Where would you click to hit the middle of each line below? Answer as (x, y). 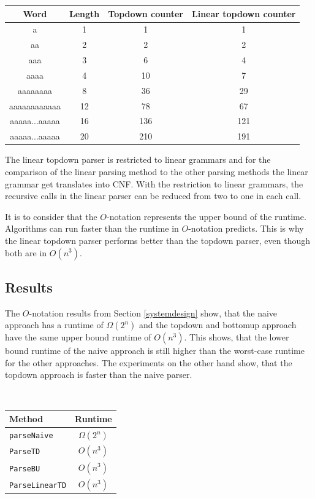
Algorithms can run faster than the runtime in (92, 228)
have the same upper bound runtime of (78, 337)
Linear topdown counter (244, 13)
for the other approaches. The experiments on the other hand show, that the (149, 362)
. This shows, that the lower (237, 337)
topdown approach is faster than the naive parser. (99, 375)
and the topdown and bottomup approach (218, 325)
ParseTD (25, 452)
